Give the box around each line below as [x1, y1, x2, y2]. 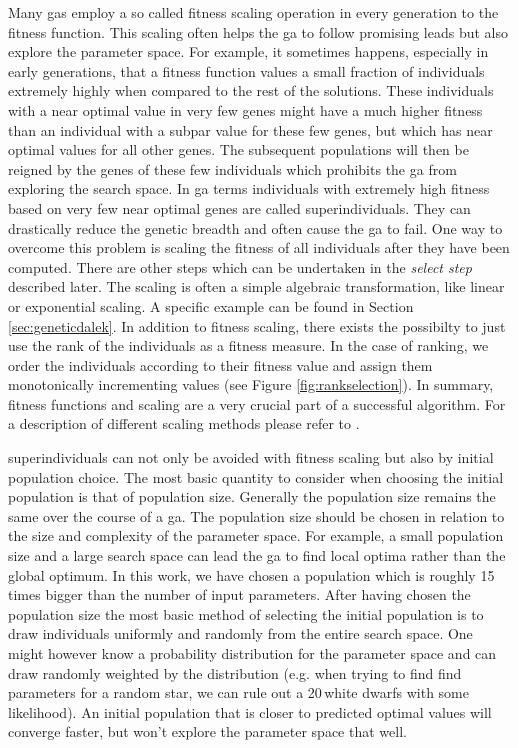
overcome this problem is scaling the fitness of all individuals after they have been [8, 237, 510, 258]
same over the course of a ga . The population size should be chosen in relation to [8, 505, 505, 526]
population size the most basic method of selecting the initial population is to [8, 603, 484, 624]
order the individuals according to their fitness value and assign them [8, 354, 433, 375]
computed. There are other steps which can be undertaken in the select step [8, 256, 472, 277]
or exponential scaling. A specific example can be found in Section [8, 295, 414, 316]
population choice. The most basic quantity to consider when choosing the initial [8, 466, 504, 487]
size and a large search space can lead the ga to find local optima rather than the [8, 545, 506, 566]
